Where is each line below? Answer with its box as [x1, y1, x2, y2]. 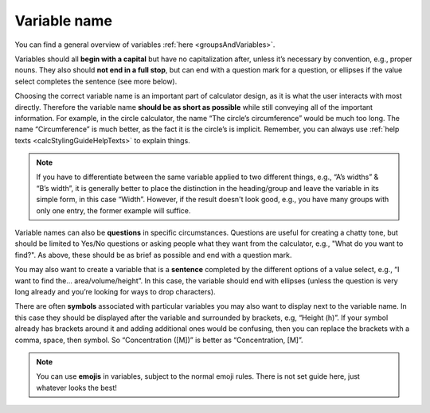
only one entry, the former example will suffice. [36, 205, 191, 215]
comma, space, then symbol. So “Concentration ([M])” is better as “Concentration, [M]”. [14, 335, 303, 345]
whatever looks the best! [36, 383, 117, 392]
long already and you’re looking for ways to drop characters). [14, 286, 216, 296]
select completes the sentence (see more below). [14, 76, 178, 86]
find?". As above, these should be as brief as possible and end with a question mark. [14, 250, 292, 259]
